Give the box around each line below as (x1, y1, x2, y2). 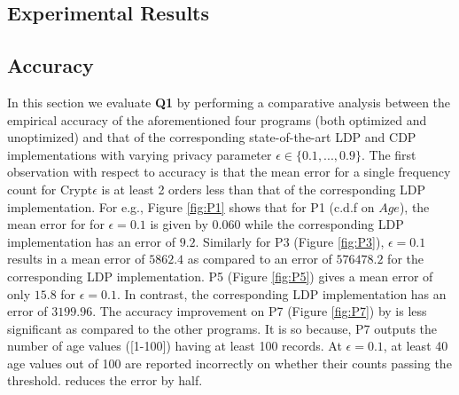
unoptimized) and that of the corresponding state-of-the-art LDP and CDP (7, 128, 416, 146)
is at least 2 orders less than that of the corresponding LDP (101, 179, 426, 198)
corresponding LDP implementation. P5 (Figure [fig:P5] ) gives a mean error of (7, 266, 433, 285)
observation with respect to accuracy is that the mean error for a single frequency (7, 162, 451, 181)
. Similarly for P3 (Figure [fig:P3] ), (195, 232, 385, 250)
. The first (361, 145, 416, 163)
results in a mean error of (7, 249, 145, 268)
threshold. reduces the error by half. (7, 371, 203, 390)
